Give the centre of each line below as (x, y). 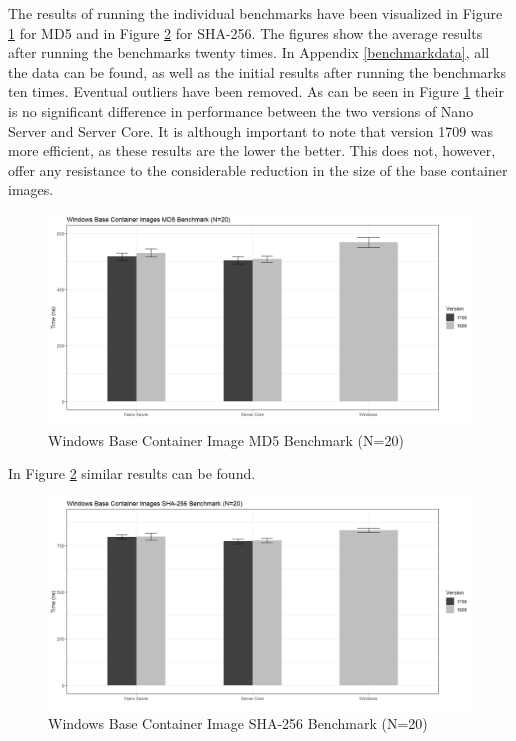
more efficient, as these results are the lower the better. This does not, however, (252, 150)
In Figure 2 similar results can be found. (132, 473)
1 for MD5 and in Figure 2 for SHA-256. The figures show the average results (245, 32)
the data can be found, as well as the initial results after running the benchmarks (257, 71)
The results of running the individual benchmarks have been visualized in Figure (255, 13)
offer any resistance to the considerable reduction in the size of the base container (258, 169)
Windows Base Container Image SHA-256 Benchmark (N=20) (238, 723)
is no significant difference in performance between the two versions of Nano (241, 110)
